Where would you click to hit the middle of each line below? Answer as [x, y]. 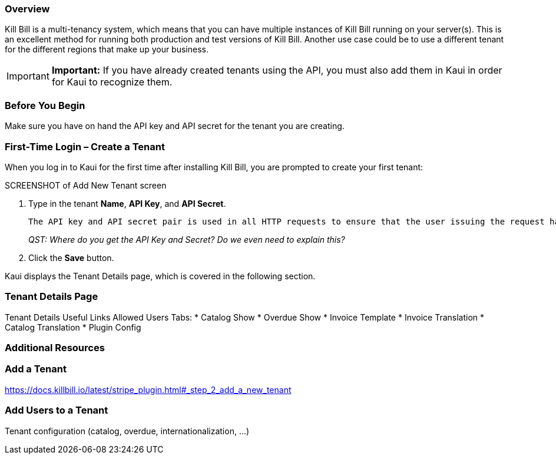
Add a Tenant [36, 369]
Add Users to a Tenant [57, 410]
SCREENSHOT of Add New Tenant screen [86, 185]
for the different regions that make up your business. [107, 49]
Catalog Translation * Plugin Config [73, 327]
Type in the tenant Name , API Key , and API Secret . [127, 203]
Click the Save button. [71, 257]
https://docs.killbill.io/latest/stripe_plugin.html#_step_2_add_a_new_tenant [148, 389]
